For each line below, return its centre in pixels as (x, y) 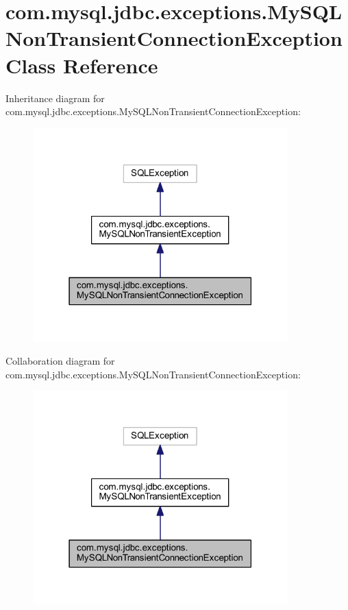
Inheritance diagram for (55, 98)
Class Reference (82, 65)
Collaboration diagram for (60, 361)
